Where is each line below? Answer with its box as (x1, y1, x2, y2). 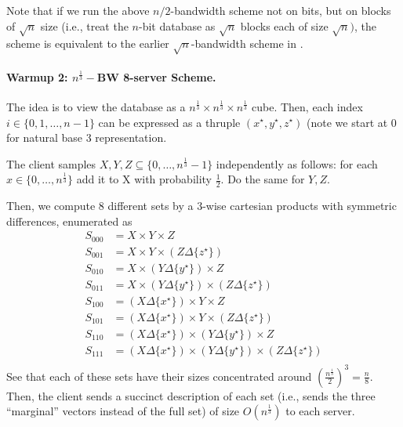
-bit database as (138, 17, 216, 34)
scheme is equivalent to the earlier (6, 35, 169, 52)
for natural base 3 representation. (6, 129, 167, 146)
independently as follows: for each (216, 155, 378, 172)
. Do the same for (220, 171, 305, 187)
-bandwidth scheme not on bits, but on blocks (170, 2, 391, 18)
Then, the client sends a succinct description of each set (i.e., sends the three (6, 387, 376, 403)
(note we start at (307, 114, 388, 130)
